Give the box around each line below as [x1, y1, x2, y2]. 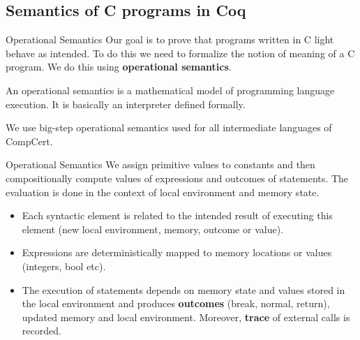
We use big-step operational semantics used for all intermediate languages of [6, 120, 332, 135]
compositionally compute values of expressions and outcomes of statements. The [6, 170, 348, 185]
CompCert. [6, 133, 53, 148]
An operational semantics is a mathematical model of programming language [6, 82, 335, 97]
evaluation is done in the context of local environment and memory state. [6, 184, 320, 199]
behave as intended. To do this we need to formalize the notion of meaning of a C [6, 45, 355, 60]
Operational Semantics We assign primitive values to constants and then [6, 157, 315, 172]
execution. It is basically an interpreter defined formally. [6, 96, 246, 111]
